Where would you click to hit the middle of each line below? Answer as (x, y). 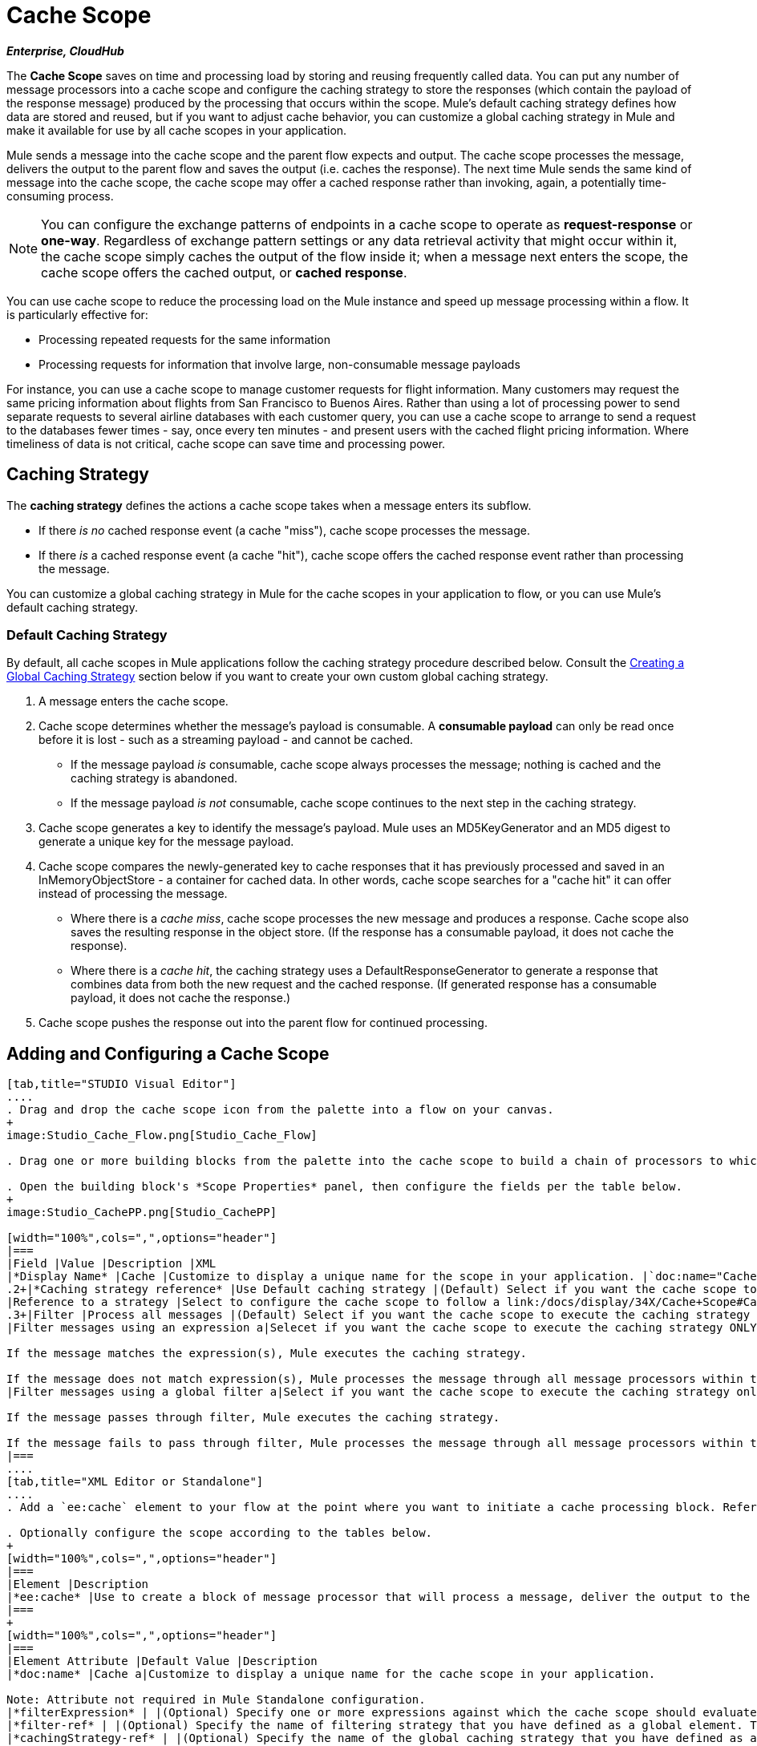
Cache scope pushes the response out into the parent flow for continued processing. (263, 1023)
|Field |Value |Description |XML (111, 1264)
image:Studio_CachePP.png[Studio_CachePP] (142, 1212)
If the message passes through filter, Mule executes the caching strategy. (253, 1418)
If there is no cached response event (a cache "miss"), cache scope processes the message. (284, 530)
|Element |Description (78, 1584)
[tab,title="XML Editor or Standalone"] (135, 1482)
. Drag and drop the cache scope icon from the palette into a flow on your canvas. (280, 1110)
